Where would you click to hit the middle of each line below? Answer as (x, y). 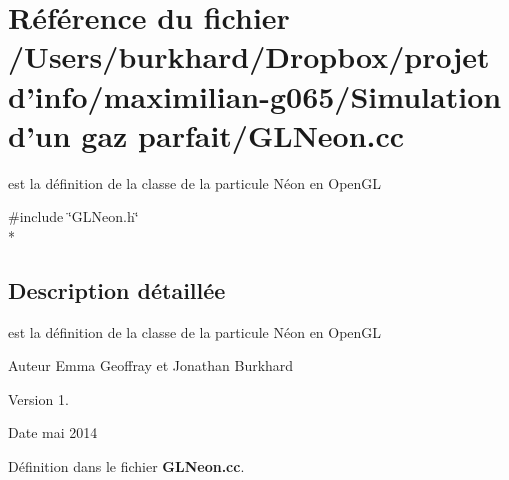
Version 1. (38, 398)
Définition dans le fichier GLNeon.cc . (126, 466)
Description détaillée (117, 289)
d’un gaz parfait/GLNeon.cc (206, 134)
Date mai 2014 (53, 432)
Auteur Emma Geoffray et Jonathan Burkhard (151, 365)
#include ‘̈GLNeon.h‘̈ (73, 216)
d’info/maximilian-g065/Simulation (255, 95)
